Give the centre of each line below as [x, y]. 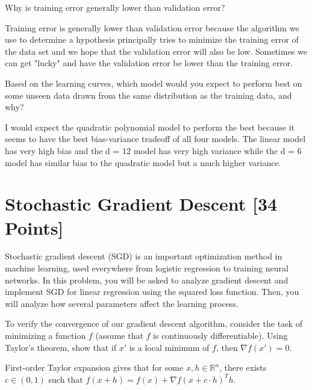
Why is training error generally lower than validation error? [115, 7]
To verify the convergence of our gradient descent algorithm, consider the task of [154, 323]
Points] [34, 227]
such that [66, 379]
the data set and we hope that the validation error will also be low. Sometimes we [156, 51]
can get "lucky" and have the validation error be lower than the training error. [149, 63]
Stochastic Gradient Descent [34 [141, 204]
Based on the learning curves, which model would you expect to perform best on [154, 83]
